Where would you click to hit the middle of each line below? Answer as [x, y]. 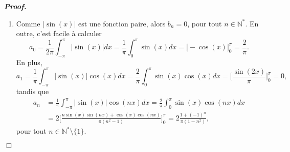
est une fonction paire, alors [122, 23]
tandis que [32, 91]
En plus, [29, 62]
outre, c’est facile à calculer [59, 33]
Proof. [15, 6]
